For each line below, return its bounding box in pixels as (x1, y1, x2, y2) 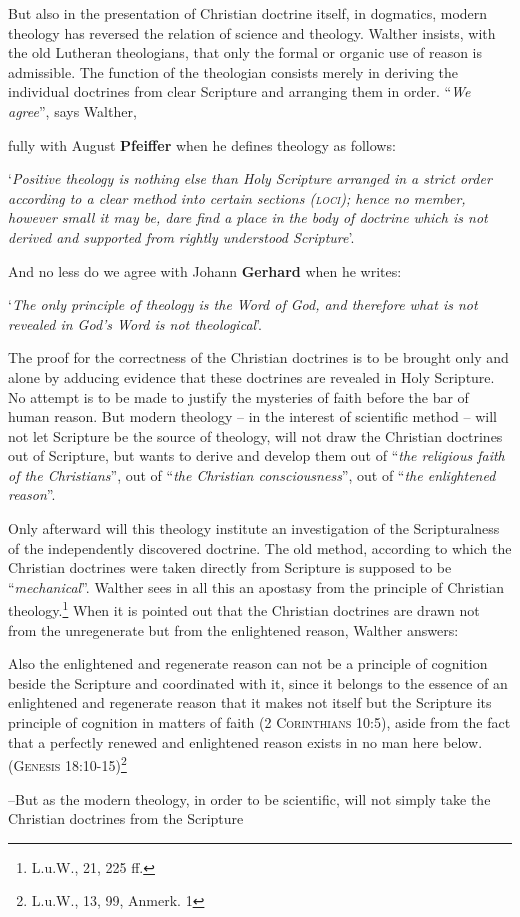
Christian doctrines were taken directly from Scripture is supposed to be (8, 557, 452, 578)
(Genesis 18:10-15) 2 (8, 752, 127, 775)
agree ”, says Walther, (8, 100, 137, 121)
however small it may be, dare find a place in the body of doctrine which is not (8, 207, 488, 228)
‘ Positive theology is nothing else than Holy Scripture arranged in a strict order (8, 168, 492, 189)
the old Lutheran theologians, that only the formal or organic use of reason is (8, 42, 482, 63)
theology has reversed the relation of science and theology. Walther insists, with (8, 22, 496, 43)
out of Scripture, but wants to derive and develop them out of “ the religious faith (8, 445, 505, 466)
